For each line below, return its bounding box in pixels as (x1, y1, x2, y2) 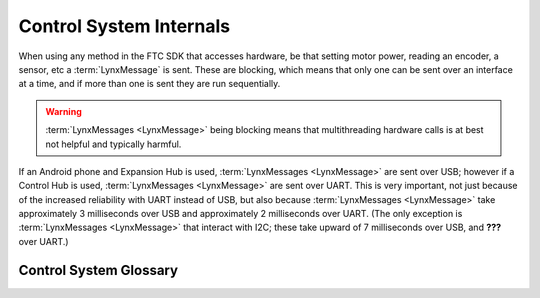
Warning (45, 105, 82, 117)
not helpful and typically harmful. (45, 138, 182, 150)
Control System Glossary (18, 261, 179, 279)
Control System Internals (18, 15, 230, 37)
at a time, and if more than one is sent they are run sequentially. (18, 78, 281, 90)
